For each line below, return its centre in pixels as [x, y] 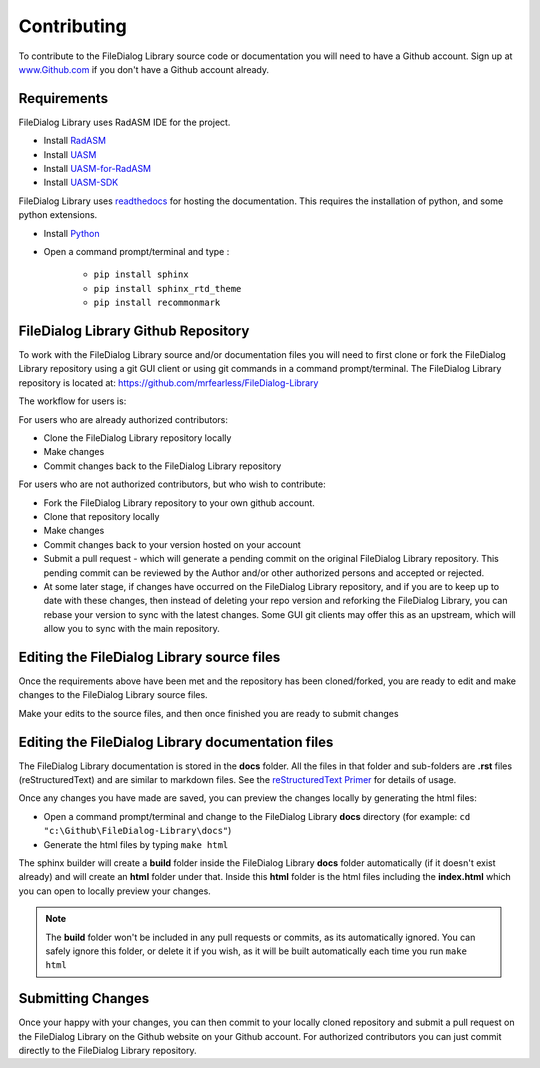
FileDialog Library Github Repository [134, 330]
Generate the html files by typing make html [136, 844]
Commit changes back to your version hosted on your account [172, 544]
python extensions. [58, 215]
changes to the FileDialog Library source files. [113, 695]
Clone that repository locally [101, 516]
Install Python [71, 233]
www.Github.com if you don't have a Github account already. [144, 69]
